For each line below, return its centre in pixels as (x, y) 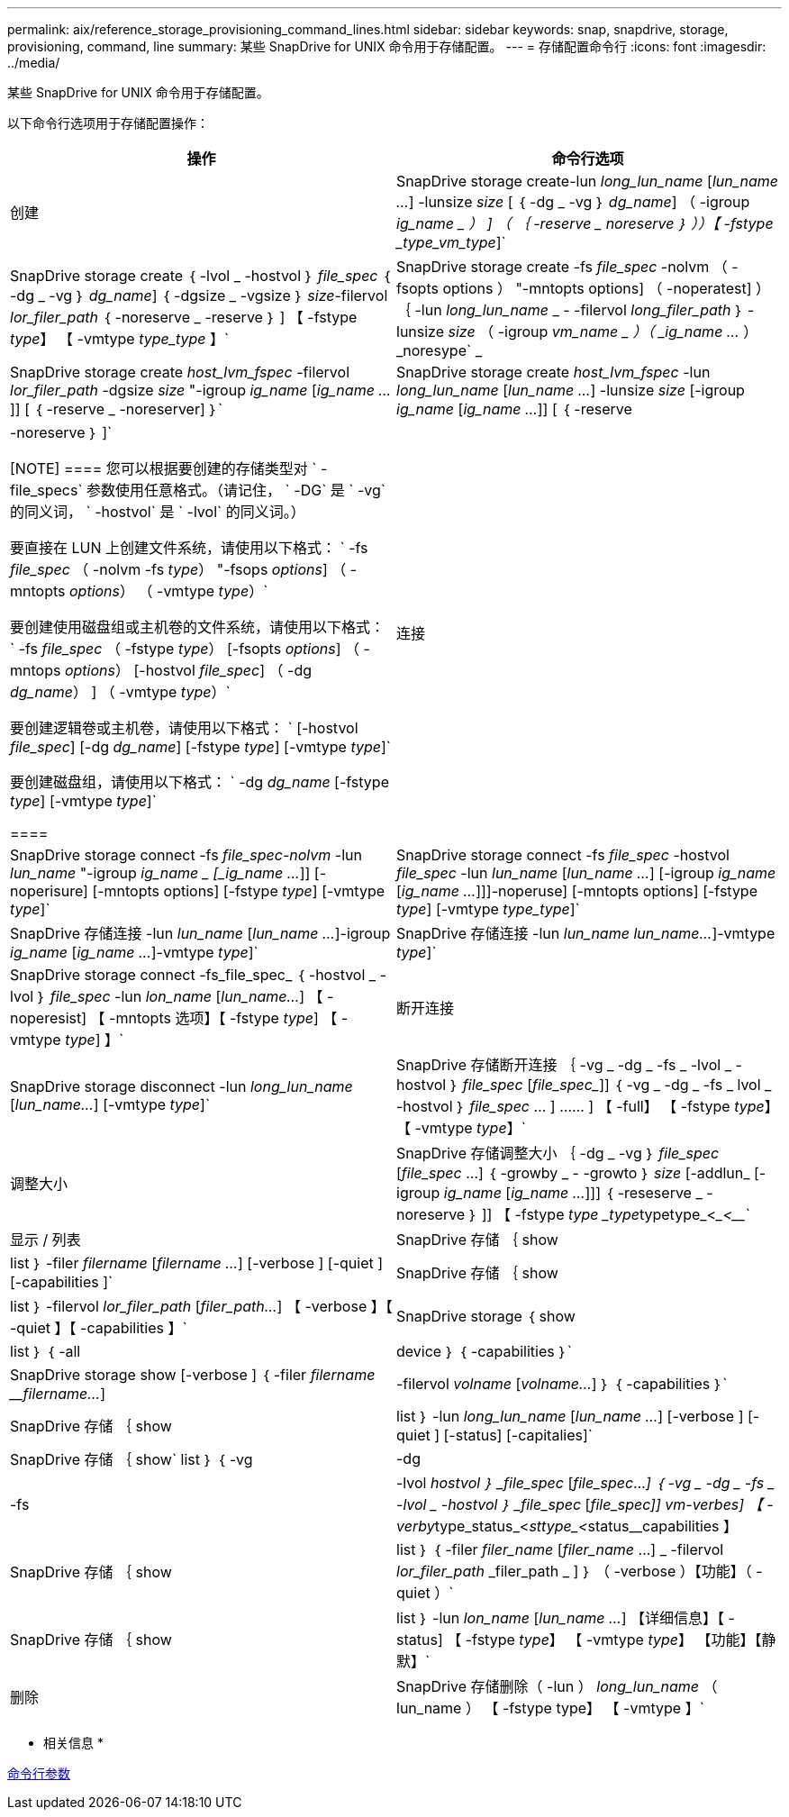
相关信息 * (73, 1743)
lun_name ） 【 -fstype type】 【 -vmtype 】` (550, 1708)
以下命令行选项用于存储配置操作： (108, 123)
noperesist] (49, 1018)
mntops (36, 670)
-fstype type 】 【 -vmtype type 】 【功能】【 (613, 1640)
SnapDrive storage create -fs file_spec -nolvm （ (562, 267)
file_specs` (46, 490)
